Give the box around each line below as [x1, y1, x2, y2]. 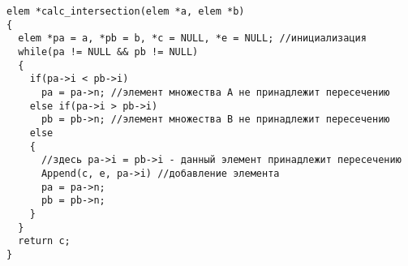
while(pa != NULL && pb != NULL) [18, 45, 199, 58]
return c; [18, 235, 71, 247]
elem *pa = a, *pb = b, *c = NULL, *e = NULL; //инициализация [18, 32, 367, 45]
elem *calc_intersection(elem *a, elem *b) [6, 6, 245, 17]
